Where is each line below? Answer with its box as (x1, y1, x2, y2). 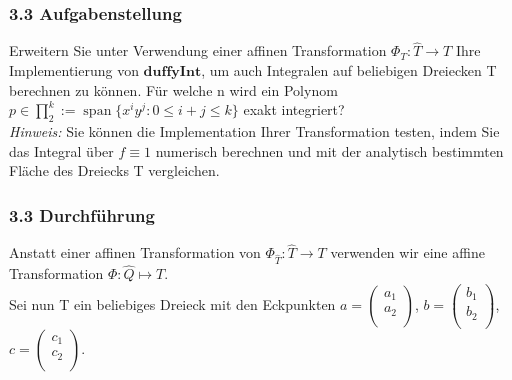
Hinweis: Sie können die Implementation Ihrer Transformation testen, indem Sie (9, 121, 500, 142)
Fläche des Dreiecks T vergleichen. (9, 160, 220, 181)
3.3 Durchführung (9, 202, 155, 227)
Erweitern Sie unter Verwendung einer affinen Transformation (9, 40, 387, 61)
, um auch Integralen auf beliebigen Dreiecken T (201, 60, 497, 81)
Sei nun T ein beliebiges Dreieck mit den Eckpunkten (9, 293, 336, 314)
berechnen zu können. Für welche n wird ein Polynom (9, 79, 338, 100)
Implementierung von (9, 60, 139, 81)
